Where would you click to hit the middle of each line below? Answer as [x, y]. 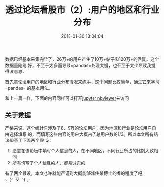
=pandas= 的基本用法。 [29, 88]
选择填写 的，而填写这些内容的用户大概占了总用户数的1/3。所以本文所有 [82, 134]
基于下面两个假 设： [34, 140]
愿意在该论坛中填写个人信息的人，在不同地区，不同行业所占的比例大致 [83, 150]
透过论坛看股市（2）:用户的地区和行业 [82, 10]
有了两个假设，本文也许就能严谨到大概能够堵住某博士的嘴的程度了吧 [74, 173]
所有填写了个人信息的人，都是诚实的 [49, 163]
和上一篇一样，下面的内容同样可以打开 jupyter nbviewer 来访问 [67, 98]
